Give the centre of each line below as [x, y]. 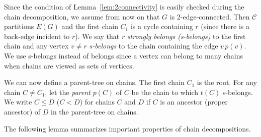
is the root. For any [227, 82]
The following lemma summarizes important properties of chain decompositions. [127, 128]
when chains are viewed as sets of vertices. [69, 65]
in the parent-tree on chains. [94, 111]
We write [18, 102]
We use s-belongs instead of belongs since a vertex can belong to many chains [123, 55]
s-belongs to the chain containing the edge [154, 46]
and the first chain [90, 26]
